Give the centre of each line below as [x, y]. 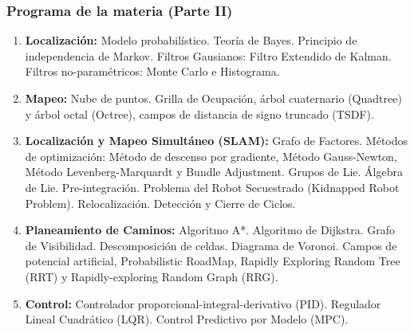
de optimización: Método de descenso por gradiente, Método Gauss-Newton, [211, 156]
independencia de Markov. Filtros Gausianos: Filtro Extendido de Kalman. [208, 55]
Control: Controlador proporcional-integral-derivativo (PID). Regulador [203, 303]
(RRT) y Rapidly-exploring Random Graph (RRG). [152, 276]
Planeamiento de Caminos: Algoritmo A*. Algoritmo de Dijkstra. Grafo [210, 230]
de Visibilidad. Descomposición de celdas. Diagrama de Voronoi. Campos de [211, 245]
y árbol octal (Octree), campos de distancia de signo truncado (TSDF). [199, 114]
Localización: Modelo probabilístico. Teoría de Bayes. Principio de [191, 40]
